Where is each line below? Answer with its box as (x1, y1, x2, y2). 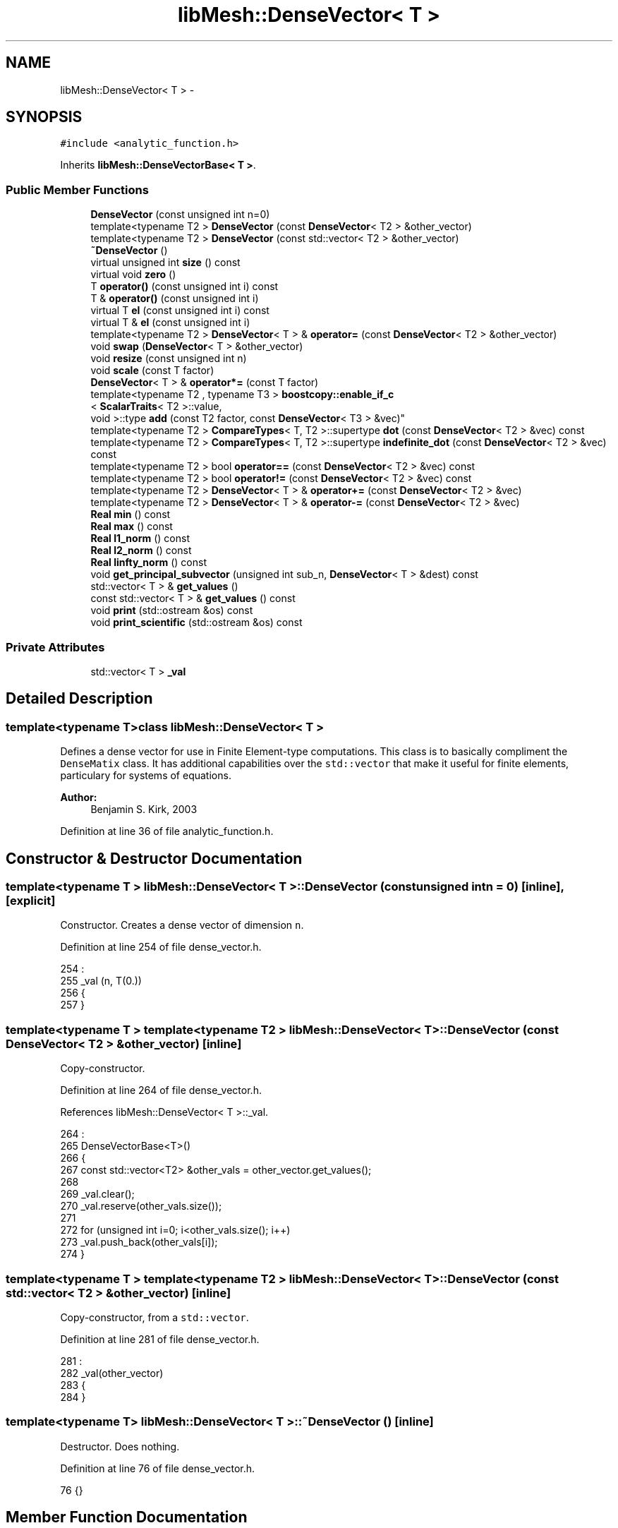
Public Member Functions (6, 182, 149, 197)
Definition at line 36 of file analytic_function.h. (60, 825, 274, 838)
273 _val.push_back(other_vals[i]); (60, 1236, 218, 1249)
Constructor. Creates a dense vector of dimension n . (60, 919, 304, 932)
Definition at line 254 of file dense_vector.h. (60, 941, 262, 954)
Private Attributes (6, 639, 105, 654)
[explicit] (6, 894, 56, 908)
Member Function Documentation (6, 1508, 248, 1527)
